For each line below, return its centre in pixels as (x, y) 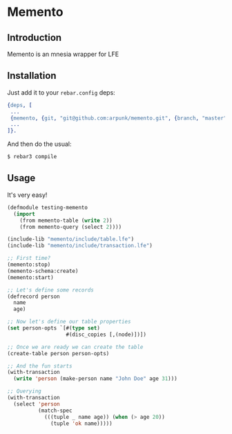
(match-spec (55, 411)
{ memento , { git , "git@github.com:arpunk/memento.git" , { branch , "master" (118, 118)
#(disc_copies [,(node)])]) (106, 334)
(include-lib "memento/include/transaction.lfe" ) (80, 246)
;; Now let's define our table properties (69, 322)
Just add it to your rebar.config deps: (61, 92)
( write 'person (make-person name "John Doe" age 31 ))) (95, 379)
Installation (32, 76)
